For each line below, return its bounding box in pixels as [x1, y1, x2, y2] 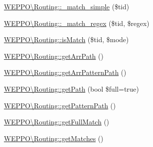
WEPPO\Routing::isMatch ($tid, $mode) [4, 34, 129, 45]
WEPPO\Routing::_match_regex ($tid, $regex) [4, 18, 150, 28]
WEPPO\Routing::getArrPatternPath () [4, 67, 127, 77]
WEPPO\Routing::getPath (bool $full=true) [4, 83, 139, 94]
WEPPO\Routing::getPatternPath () [4, 100, 116, 110]
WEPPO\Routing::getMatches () [4, 133, 103, 143]
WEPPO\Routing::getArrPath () [4, 50, 103, 61]
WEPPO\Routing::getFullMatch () [4, 117, 109, 127]
